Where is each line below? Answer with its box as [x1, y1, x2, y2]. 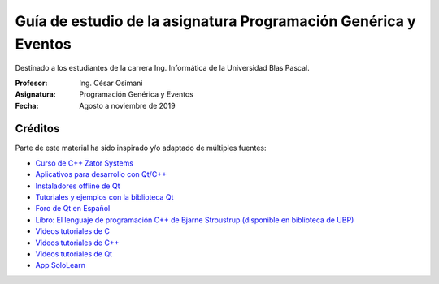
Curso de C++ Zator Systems [35, 158, 134, 168]
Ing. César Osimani [79, 78, 143, 88]
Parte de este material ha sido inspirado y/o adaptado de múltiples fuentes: [15, 143, 267, 153]
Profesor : [15, 78, 48, 88]
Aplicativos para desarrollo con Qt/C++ [35, 170, 167, 179]
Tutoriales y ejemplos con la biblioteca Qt [35, 191, 174, 202]
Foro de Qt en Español [35, 204, 111, 213]
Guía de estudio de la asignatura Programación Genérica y [15, 12, 416, 30]
